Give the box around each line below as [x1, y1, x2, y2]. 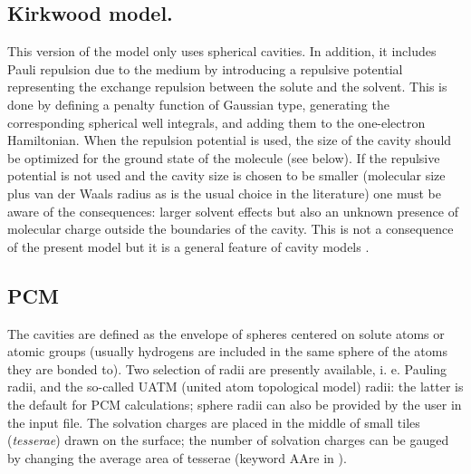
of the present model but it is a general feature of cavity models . [7, 237, 370, 256]
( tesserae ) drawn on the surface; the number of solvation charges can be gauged [7, 430, 449, 450]
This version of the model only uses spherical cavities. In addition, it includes [7, 42, 437, 61]
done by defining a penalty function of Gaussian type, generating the [7, 94, 389, 113]
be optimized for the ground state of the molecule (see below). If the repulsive [7, 148, 440, 167]
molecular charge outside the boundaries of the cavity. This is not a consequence [7, 219, 454, 238]
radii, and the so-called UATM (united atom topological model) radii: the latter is [7, 377, 464, 396]
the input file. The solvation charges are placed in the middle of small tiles [7, 412, 420, 431]
